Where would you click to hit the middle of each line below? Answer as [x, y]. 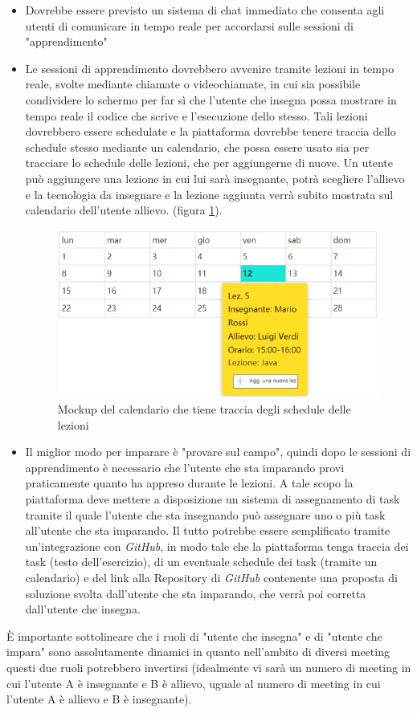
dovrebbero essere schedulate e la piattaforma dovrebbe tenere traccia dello [211, 131]
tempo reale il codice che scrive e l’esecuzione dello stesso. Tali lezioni [196, 115]
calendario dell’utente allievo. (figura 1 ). [124, 210]
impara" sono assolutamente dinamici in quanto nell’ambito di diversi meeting [198, 652]
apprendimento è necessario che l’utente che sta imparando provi [185, 467]
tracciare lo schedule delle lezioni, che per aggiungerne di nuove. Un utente [209, 163]
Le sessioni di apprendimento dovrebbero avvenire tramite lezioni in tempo [210, 68]
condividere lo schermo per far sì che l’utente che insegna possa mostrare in [211, 99]
